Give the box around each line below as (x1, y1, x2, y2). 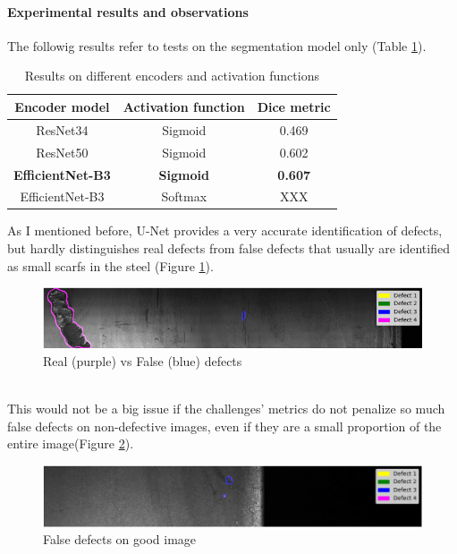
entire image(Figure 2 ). (7, 434, 134, 453)
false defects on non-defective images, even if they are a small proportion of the (7, 416, 442, 435)
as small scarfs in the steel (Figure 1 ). (7, 256, 214, 275)
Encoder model (14, 97, 110, 115)
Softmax (161, 187, 207, 206)
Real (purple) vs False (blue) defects (43, 351, 242, 370)
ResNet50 (36, 142, 89, 161)
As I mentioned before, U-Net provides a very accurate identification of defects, (7, 221, 443, 240)
